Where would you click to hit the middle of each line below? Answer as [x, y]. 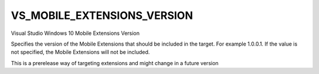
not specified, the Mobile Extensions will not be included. [80, 52]
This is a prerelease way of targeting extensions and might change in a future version [115, 63]
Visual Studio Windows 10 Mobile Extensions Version [75, 33]
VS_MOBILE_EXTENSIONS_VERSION [102, 15]
